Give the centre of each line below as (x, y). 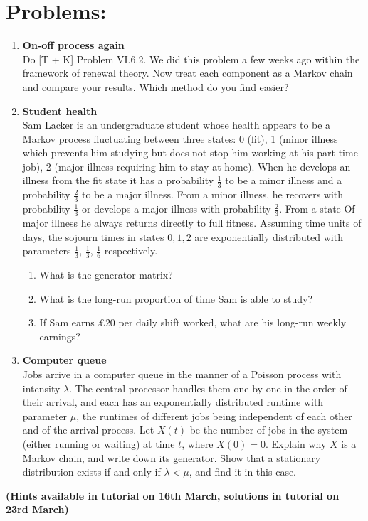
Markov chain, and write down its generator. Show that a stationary (172, 457)
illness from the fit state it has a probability (118, 180)
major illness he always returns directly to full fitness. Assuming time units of (192, 222)
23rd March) (37, 509)
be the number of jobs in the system (269, 430)
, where (198, 443)
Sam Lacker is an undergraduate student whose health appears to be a (177, 125)
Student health (60, 111)
